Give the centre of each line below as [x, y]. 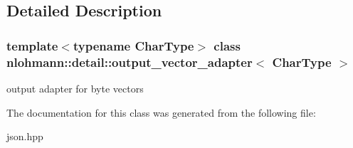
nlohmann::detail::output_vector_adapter [130, 62]
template [32, 45]
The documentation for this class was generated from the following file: [161, 112]
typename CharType [133, 45]
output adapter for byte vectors [75, 88]
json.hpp [25, 136]
